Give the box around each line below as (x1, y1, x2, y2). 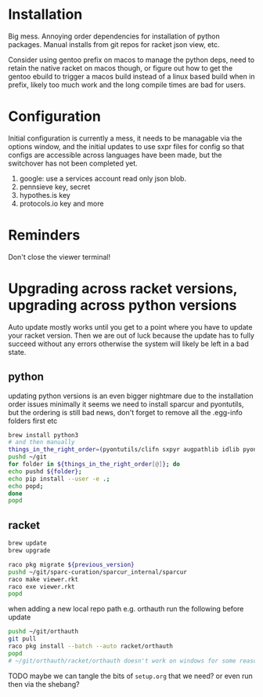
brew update (8, 539, 47, 547)
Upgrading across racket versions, (8, 280, 238, 297)
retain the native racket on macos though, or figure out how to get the (8, 63, 233, 72)
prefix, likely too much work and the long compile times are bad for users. (8, 80, 247, 89)
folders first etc (8, 416, 58, 425)
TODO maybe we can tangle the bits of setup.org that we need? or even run (8, 671, 253, 681)
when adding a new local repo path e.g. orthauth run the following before (8, 604, 244, 614)
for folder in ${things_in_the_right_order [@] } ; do (8, 461, 180, 469)
